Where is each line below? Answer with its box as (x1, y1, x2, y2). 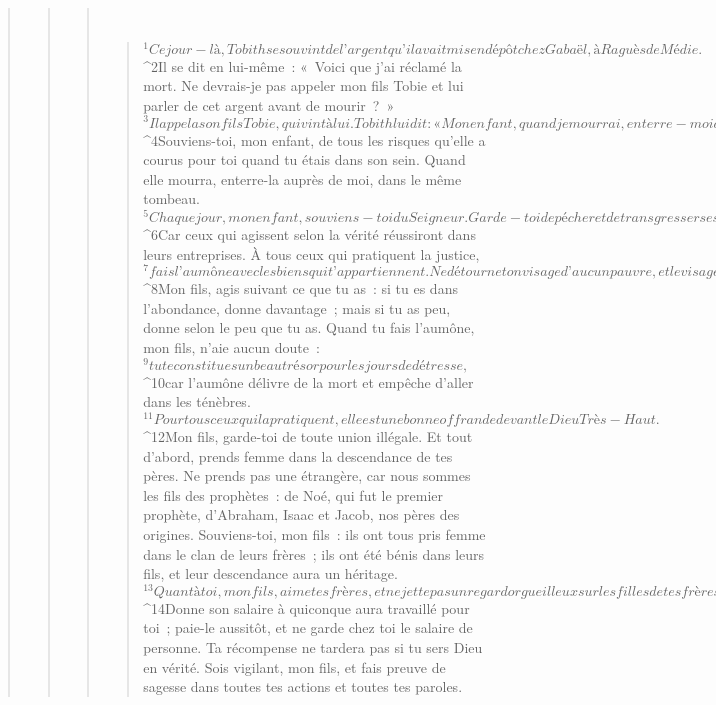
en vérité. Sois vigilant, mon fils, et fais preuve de (143, 656, 446, 677)
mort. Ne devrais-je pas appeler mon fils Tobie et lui (143, 75, 464, 96)
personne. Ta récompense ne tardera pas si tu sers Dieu (143, 636, 483, 657)
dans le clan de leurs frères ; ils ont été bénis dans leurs (143, 543, 485, 564)
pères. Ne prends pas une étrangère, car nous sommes (143, 465, 471, 486)
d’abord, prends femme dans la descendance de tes (143, 445, 453, 466)
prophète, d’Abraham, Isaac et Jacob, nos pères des (143, 504, 460, 525)
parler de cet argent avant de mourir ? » (143, 94, 395, 115)
